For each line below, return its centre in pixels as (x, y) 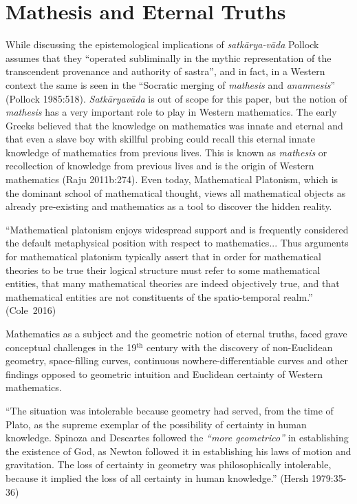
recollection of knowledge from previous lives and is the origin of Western (160, 166)
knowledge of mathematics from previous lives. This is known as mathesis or (166, 152)
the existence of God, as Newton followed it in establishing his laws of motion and (178, 451)
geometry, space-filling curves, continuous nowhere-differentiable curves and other (177, 360)
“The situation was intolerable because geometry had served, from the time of (170, 410)
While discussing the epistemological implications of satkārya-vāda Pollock (162, 44)
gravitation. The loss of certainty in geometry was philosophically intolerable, (169, 464)
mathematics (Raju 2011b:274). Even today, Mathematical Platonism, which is (172, 179)
